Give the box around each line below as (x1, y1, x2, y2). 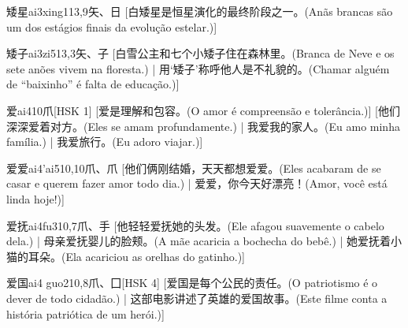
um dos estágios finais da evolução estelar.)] (6, 18, 217, 35)
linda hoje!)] (6, 190, 65, 207)
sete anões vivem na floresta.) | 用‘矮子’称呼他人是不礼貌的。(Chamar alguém (6, 60, 390, 76)
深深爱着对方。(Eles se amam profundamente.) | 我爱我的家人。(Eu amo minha (6, 117, 400, 134)
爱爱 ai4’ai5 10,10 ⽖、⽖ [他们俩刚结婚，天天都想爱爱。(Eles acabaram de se (6, 159, 381, 176)
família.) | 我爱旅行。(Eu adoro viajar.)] (6, 133, 203, 150)
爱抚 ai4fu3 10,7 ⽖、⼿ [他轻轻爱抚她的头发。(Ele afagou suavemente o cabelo (6, 217, 384, 233)
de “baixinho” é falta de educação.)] (6, 76, 180, 92)
